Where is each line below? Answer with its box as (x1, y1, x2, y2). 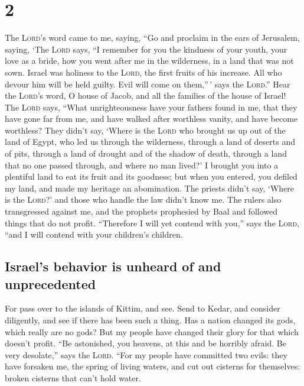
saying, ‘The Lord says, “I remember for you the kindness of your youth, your (5, 43, 287, 55)
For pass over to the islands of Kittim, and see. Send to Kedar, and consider (5, 302, 280, 314)
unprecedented (5, 274, 96, 293)
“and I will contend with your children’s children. (5, 228, 183, 241)
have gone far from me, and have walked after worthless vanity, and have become (5, 112, 298, 125)
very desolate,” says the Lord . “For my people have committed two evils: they (5, 348, 287, 361)
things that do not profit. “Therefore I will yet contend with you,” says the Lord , (5, 216, 299, 229)
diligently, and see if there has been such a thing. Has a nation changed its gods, (5, 314, 296, 326)
